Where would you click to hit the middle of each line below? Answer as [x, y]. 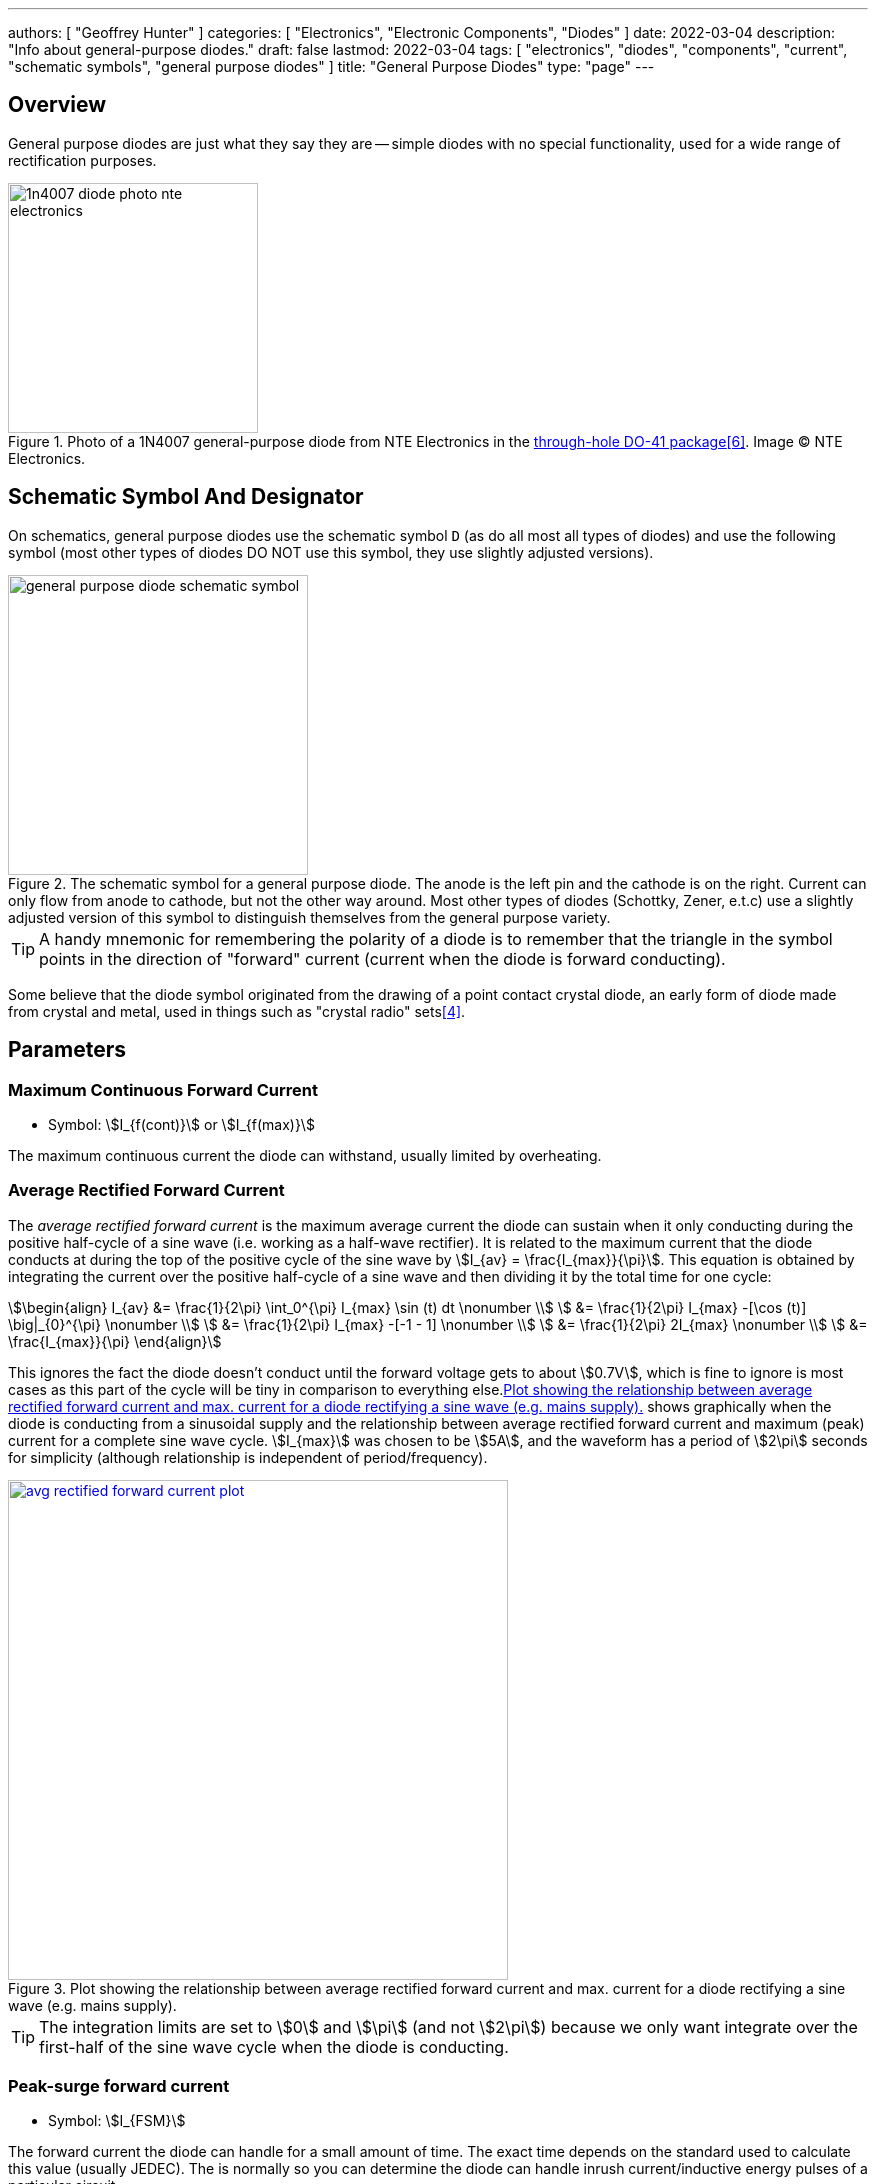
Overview [57, 105]
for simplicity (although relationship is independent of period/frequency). [248, 1457]
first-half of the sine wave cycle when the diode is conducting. [274, 2046]
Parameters [67, 1050]
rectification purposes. [82, 160]
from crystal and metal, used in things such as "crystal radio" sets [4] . [237, 1011]
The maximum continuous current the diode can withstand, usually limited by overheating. [305, 1155]
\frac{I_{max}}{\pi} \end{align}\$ [115, 1341]
